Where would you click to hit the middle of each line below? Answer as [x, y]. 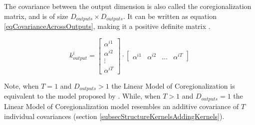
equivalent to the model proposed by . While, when [82, 96]
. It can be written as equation [170, 16]
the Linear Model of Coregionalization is [173, 86]
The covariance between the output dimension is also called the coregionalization [128, 6]
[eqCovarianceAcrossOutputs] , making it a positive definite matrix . [107, 26]
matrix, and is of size [36, 16]
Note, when [21, 86]
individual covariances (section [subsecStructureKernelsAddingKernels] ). [114, 116]
